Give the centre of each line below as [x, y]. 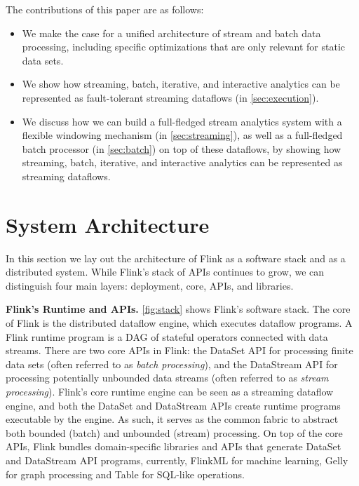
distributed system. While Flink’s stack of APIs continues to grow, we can [165, 272]
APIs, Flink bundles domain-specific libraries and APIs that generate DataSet [174, 446]
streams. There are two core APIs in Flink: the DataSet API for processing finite [179, 350]
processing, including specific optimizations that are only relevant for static [184, 47]
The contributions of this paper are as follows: [105, 9]
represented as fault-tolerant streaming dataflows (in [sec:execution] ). [170, 97]
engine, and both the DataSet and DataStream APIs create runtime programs [173, 405]
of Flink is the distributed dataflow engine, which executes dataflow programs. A [179, 323]
